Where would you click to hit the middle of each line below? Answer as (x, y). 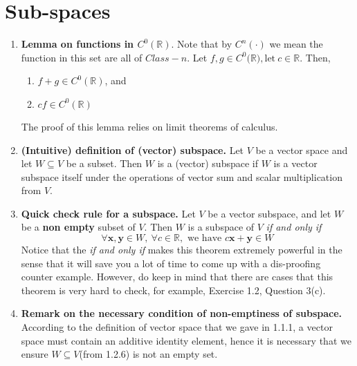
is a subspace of (221, 227)
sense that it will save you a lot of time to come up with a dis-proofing (171, 263)
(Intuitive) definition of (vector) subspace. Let (132, 150)
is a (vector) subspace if (208, 163)
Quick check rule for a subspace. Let (108, 213)
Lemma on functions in (77, 44)
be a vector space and (302, 150)
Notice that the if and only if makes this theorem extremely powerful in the (182, 250)
